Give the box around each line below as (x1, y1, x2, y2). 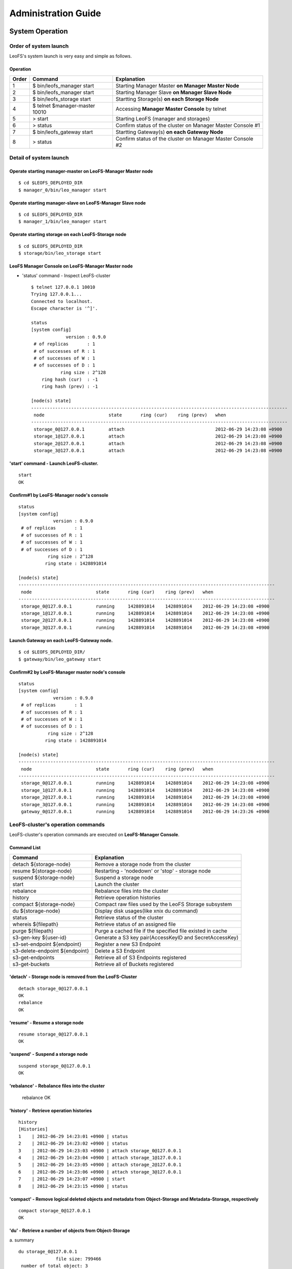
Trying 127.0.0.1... (31, 291, 82, 297)
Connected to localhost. (31, 298, 93, 304)
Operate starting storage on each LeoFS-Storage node (9, 231, 127, 238)
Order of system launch (9, 42, 69, 49)
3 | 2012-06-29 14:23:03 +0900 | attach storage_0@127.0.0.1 (18, 1148, 182, 1153)
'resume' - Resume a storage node (9, 1019, 84, 1025)
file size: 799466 (56, 1256, 101, 1261)
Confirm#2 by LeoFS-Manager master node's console (9, 669, 126, 675)
